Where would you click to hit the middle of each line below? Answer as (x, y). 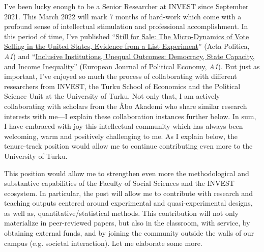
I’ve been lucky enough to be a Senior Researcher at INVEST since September (126, 6)
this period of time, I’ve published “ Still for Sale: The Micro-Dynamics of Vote (127, 36)
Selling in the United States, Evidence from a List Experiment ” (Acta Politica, (127, 46)
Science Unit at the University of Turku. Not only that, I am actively (112, 96)
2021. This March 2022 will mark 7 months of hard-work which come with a (123, 16)
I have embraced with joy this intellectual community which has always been (124, 126)
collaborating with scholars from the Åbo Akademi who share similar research (126, 106)
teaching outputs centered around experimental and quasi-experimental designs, (128, 203)
